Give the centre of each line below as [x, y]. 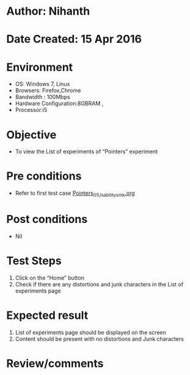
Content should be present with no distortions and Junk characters [100, 339]
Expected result [47, 315]
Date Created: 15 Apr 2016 [74, 39]
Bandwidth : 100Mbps [42, 97]
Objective [31, 135]
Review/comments [55, 363]
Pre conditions [44, 176]
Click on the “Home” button [49, 278]
